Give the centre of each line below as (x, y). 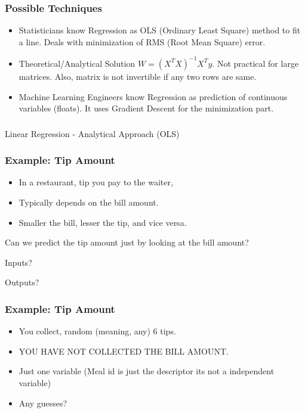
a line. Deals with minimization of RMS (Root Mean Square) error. (142, 41)
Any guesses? (43, 403)
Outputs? (22, 282)
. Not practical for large (255, 63)
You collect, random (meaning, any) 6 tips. (97, 331)
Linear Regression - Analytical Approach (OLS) (92, 133)
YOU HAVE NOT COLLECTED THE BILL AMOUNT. (124, 351)
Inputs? (19, 262)
